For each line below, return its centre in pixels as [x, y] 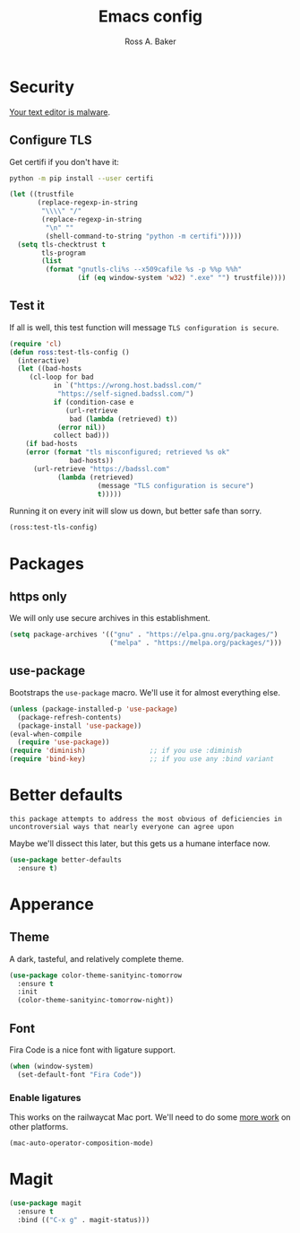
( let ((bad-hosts [50, 369]
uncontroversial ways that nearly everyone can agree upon [122, 826]
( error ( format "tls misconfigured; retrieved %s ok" [128, 452]
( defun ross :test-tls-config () [69, 352]
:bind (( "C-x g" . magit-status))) [84, 1220]
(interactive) [43, 361]
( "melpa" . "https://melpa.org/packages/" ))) [195, 643]
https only [38, 596]
